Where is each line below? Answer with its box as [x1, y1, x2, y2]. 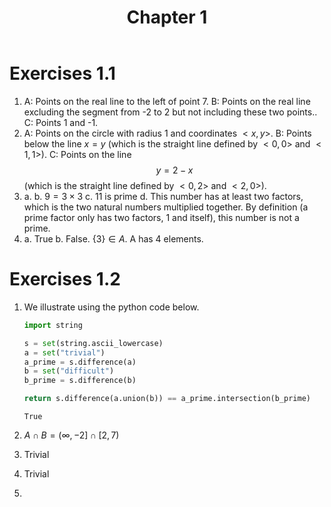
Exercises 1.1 [9, 62, 116, 85]
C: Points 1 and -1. [23, 116, 99, 128]
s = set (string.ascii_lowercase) [23, 338, 164, 348]
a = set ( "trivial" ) [23, 347, 106, 358]
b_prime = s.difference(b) [23, 376, 137, 386]
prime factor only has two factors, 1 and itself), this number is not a [23, 211, 300, 223]
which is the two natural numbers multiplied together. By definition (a [23, 201, 309, 213]
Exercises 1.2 [9, 268, 121, 291]
